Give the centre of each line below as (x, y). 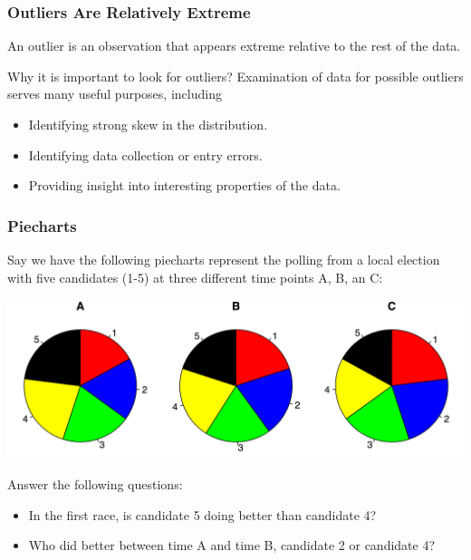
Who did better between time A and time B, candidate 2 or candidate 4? (232, 545)
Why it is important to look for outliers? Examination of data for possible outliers (235, 76)
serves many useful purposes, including (115, 94)
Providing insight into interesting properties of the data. (184, 185)
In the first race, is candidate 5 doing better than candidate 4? (202, 514)
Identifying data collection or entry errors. (145, 154)
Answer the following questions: (95, 483)
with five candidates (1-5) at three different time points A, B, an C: (195, 277)
